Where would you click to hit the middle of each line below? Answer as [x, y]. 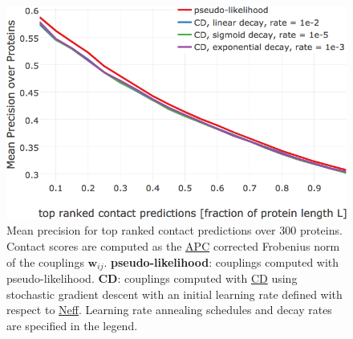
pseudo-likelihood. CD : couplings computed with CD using [152, 278]
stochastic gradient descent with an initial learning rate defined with [174, 294]
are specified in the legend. [72, 325]
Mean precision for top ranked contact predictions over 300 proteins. [174, 230]
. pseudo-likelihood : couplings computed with [221, 261]
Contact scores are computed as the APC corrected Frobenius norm [173, 245]
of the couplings [45, 261]
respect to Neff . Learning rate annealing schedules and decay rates [169, 310]
